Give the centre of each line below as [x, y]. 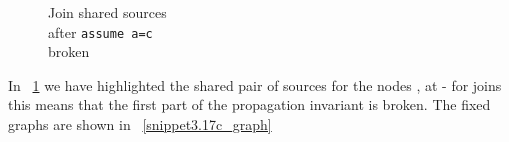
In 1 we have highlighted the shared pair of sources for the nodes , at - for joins [255, 84]
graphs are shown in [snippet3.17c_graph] [140, 124]
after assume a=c [100, 31]
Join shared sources [107, 12]
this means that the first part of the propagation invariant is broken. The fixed [249, 104]
